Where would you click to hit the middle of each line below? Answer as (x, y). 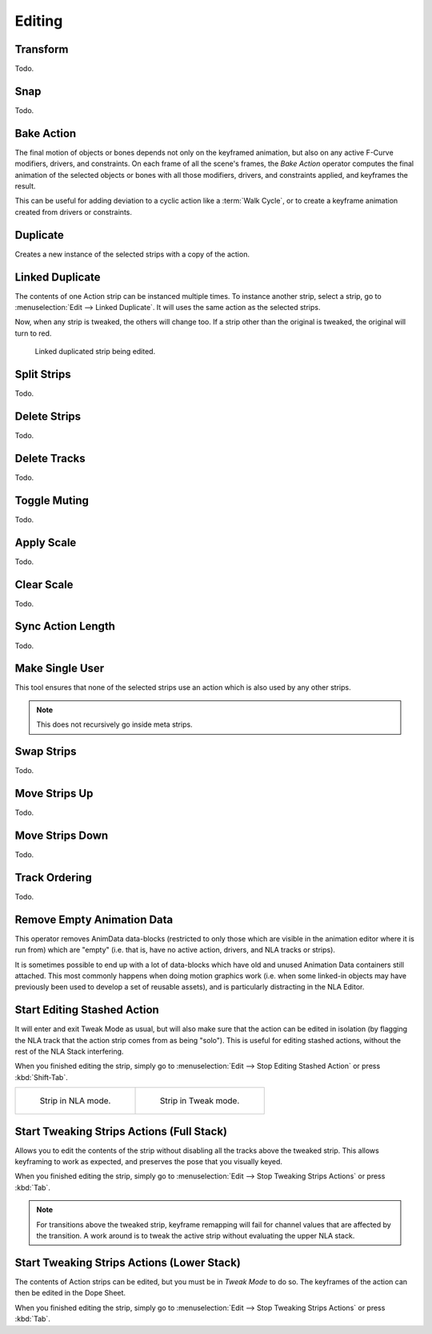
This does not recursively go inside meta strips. (114, 724)
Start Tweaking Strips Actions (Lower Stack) (128, 1262)
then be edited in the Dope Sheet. (70, 1293)
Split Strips (43, 375)
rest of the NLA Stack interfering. (69, 1052)
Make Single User (60, 669)
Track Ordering (53, 877)
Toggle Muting (52, 500)
